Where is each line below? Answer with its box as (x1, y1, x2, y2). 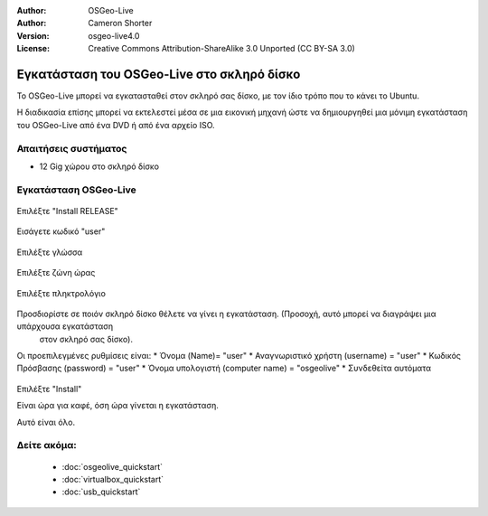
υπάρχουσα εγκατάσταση (16, 321, 113, 332)
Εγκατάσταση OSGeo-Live (16, 183, 137, 196)
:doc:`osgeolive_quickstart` (61, 461, 163, 472)
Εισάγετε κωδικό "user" (16, 226, 106, 237)
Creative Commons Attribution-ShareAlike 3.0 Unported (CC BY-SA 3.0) (88, 43, 356, 54)
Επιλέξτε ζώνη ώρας (16, 267, 96, 278)
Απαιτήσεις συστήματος (16, 142, 127, 155)
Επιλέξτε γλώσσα (16, 247, 83, 258)
